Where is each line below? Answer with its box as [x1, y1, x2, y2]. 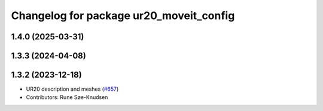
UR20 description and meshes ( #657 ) [26, 85, 119, 92]
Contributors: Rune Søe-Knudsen [26, 94, 108, 101]
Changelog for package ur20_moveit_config [11, 9, 235, 22]
